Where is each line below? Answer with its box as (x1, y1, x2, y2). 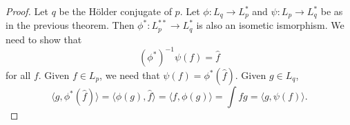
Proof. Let (6, 4, 48, 18)
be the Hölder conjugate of (59, 4, 172, 18)
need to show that (6, 32, 82, 46)
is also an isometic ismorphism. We (196, 18, 344, 32)
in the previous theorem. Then (6, 18, 135, 32)
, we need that (99, 68, 160, 82)
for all (6, 68, 31, 82)
